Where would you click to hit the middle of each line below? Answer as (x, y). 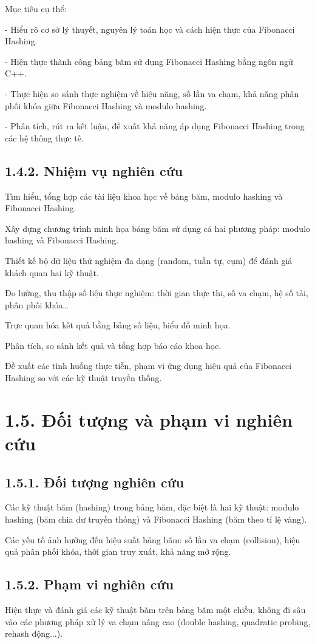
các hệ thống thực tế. (44, 137)
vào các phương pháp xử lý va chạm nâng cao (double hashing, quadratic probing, (158, 621)
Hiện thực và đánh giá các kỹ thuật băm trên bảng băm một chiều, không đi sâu (155, 610)
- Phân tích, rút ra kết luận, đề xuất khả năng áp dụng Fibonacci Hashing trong (155, 126)
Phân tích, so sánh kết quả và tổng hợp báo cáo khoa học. (113, 345)
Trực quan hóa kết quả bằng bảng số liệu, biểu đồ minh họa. (118, 325)
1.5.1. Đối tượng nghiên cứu (95, 482)
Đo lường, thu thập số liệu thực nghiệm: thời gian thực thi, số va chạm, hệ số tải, (157, 293)
